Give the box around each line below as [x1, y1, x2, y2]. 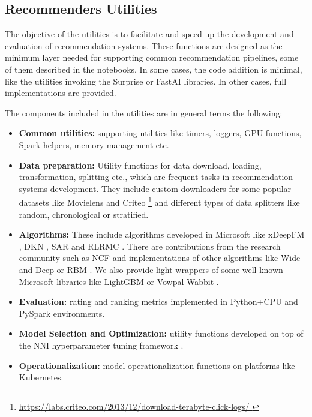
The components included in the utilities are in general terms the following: [5, 106, 283, 119]
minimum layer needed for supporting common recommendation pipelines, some [5, 51, 299, 64]
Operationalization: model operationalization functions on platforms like [19, 359, 295, 371]
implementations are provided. [5, 86, 116, 99]
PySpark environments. [19, 307, 105, 319]
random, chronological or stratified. [19, 208, 149, 220]
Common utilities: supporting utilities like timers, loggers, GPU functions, [19, 127, 302, 139]
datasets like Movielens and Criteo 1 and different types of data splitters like [19, 194, 300, 208]
